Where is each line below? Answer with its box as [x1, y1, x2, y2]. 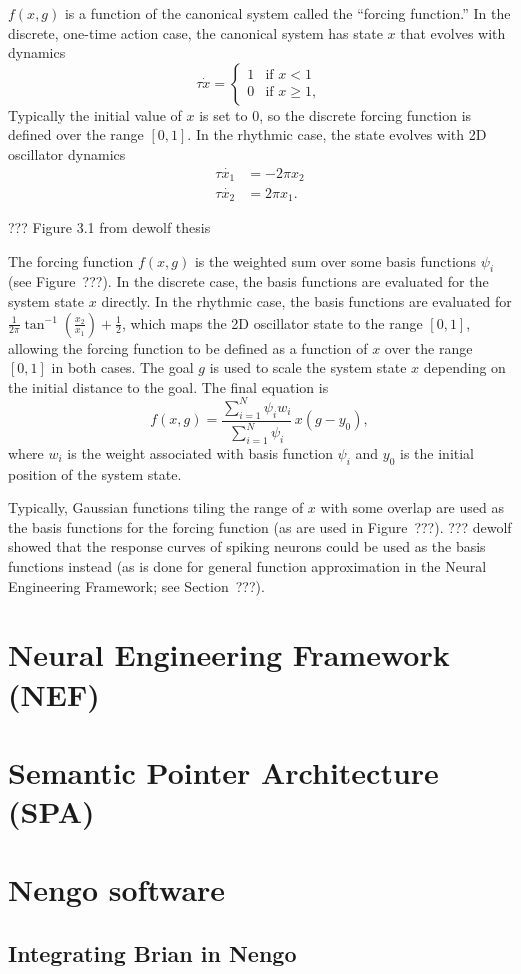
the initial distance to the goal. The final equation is [8, 376, 329, 397]
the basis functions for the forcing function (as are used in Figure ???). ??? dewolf [8, 516, 512, 537]
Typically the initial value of [8, 104, 182, 125]
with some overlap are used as [320, 497, 504, 518]
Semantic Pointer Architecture [8, 751, 439, 792]
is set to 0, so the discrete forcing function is [199, 104, 472, 125]
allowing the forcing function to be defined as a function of [8, 337, 368, 358]
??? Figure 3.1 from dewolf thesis [8, 216, 211, 237]
